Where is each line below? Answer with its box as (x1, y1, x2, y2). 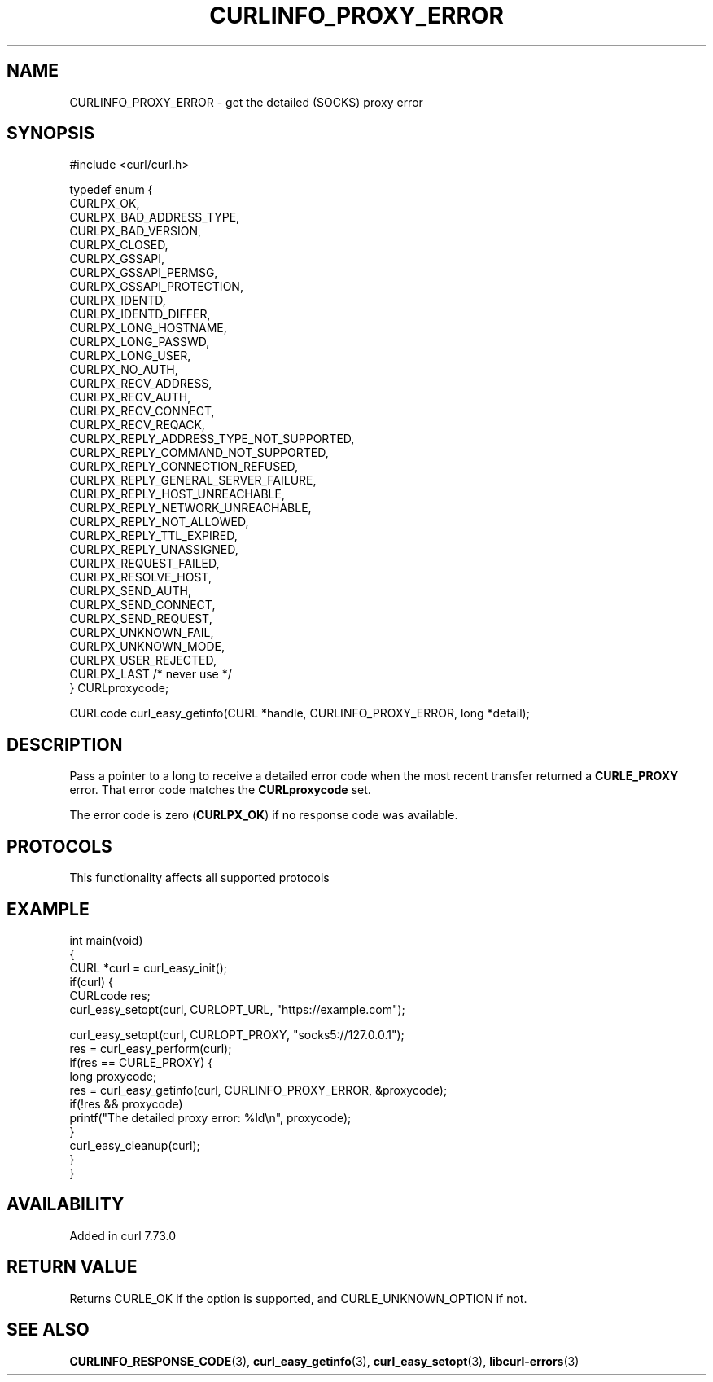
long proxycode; (69, 1068, 157, 1083)
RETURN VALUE (7, 1257, 138, 1278)
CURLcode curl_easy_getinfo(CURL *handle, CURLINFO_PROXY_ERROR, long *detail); (69, 706, 530, 721)
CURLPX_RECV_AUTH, (69, 390, 191, 405)
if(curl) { (69, 974, 114, 989)
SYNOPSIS (7, 123, 95, 144)
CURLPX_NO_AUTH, (69, 362, 178, 377)
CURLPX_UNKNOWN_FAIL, (69, 625, 214, 640)
